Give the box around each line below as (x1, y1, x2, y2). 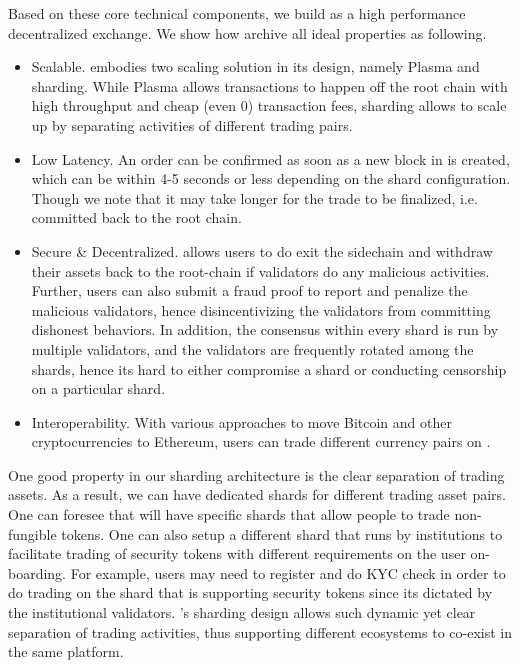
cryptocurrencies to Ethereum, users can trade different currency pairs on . (31, 431, 491, 452)
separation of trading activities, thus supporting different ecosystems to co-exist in (8, 621, 512, 642)
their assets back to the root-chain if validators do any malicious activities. (31, 260, 490, 281)
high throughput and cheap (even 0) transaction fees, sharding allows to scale (31, 95, 507, 116)
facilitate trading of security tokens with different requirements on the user (8, 543, 466, 564)
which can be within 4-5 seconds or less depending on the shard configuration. (31, 168, 511, 189)
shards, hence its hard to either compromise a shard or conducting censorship (31, 358, 507, 379)
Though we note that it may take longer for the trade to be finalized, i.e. (31, 187, 478, 208)
